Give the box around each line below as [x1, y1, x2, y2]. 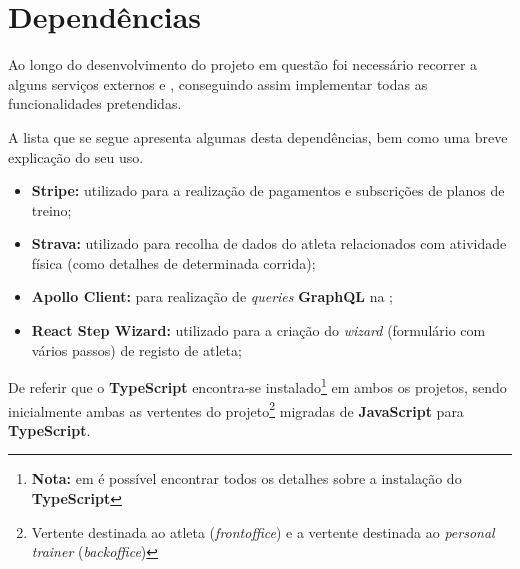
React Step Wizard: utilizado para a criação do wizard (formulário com [31, 320, 486, 341]
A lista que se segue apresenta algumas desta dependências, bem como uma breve [8, 126, 508, 147]
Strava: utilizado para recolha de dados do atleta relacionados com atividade [31, 233, 507, 254]
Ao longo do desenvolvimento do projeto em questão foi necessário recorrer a [8, 54, 478, 75]
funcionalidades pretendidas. [8, 93, 182, 114]
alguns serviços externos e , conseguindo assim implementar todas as [8, 73, 428, 94]
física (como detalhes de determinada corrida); [31, 252, 316, 273]
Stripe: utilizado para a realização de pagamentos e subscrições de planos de [31, 180, 505, 201]
